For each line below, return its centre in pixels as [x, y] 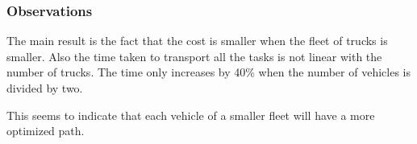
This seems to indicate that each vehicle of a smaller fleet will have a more [191, 115]
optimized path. [46, 131]
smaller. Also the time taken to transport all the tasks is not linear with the [194, 56]
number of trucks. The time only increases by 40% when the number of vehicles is [208, 72]
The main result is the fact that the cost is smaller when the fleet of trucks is [197, 41]
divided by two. [45, 88]
